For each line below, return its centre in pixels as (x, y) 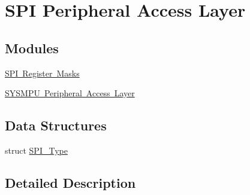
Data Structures (56, 125)
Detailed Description (70, 182)
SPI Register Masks (42, 73)
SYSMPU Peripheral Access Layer (70, 93)
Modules (32, 48)
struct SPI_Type (36, 150)
